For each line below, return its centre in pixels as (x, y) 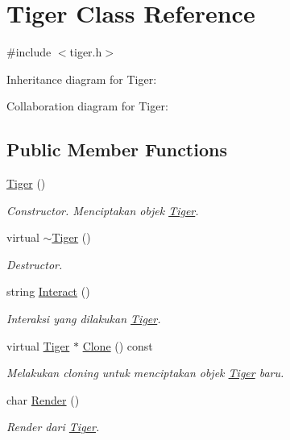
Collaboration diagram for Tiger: (87, 106)
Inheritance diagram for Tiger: (82, 79)
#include (29, 52)
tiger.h (86, 52)
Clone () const (118, 345)
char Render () (43, 399)
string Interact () (48, 291)
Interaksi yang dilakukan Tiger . (84, 319)
